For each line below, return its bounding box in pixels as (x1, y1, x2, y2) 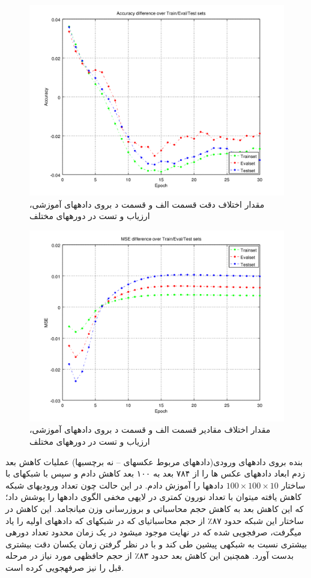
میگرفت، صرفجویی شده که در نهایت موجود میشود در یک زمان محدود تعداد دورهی (5, 526, 302, 538)
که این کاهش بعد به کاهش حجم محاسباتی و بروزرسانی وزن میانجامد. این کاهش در (5, 502, 304, 514)
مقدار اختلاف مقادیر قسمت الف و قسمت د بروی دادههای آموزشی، (29, 423, 271, 436)
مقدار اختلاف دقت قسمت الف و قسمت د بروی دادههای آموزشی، (29, 197, 265, 210)
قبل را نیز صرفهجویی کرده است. (5, 561, 124, 573)
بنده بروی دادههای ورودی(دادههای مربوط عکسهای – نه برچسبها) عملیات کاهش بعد (5, 455, 303, 468)
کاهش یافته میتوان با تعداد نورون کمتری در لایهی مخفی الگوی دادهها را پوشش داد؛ (5, 490, 302, 503)
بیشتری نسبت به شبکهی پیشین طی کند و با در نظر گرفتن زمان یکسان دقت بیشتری (5, 537, 307, 550)
